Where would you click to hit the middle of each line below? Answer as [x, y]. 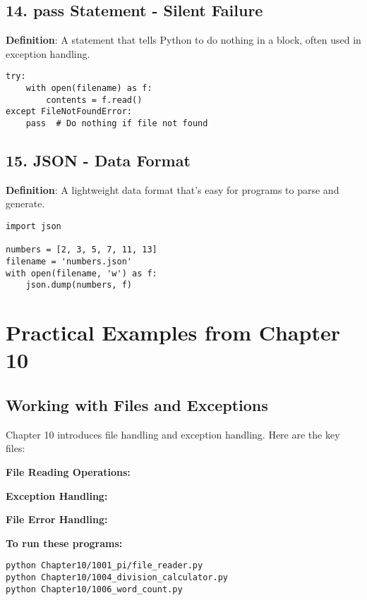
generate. [25, 203]
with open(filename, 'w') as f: [82, 273]
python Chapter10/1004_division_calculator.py [117, 577]
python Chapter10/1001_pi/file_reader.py [104, 566]
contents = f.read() [94, 100]
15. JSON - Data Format [98, 160]
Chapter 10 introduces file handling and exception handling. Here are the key [173, 434]
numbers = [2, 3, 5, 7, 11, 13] [82, 250]
